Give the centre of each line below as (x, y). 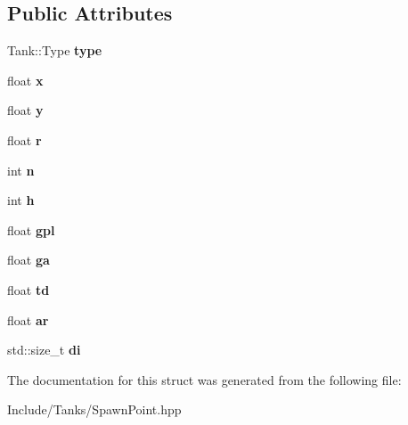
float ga (29, 260)
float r (24, 139)
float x (25, 80)
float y (25, 110)
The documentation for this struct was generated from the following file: (204, 379)
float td (29, 289)
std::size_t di (44, 350)
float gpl (31, 229)
